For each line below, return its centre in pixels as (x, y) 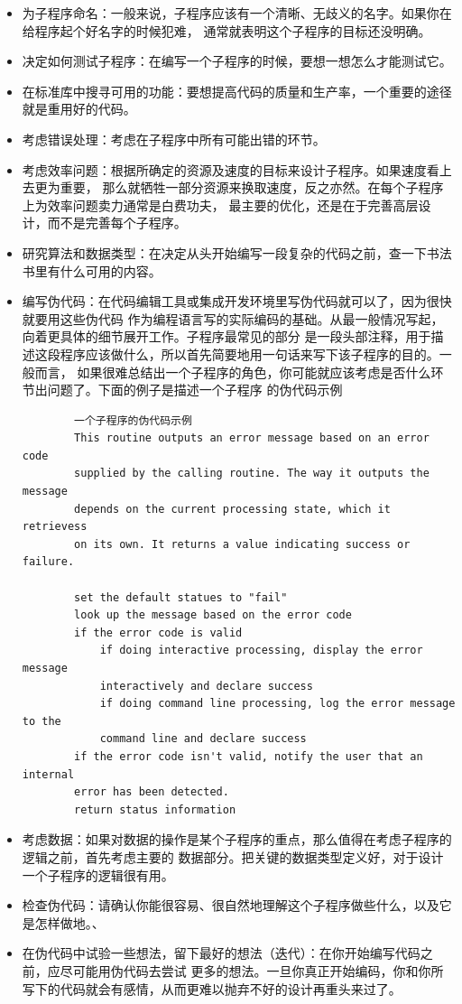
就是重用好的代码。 (79, 109)
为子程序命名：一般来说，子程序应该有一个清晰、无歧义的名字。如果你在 (237, 13)
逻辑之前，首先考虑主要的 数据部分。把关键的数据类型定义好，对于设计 (233, 856)
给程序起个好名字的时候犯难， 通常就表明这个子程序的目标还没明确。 (226, 30)
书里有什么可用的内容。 (92, 270)
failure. (48, 562)
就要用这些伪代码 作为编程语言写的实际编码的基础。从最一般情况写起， (233, 318)
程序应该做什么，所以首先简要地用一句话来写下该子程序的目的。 (249, 353)
